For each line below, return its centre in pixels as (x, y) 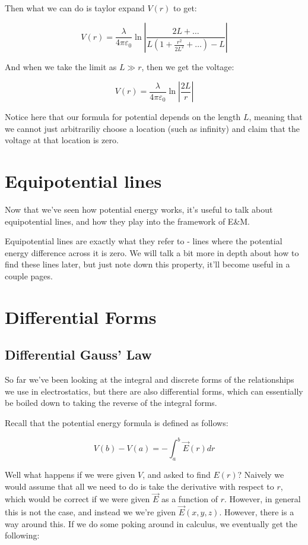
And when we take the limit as (61, 66)
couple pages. (29, 276)
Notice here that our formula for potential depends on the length (123, 117)
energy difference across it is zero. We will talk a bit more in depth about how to (152, 252)
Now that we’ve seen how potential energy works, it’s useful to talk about (139, 210)
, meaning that (276, 117)
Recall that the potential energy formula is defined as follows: (117, 423)
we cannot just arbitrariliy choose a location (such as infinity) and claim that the (153, 128)
